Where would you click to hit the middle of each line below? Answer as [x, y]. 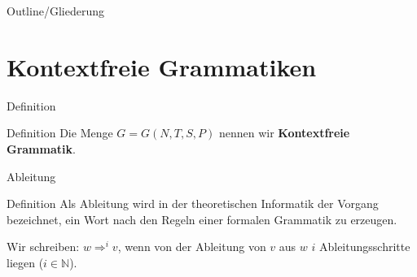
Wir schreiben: [43, 247]
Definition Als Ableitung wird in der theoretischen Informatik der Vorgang [193, 203]
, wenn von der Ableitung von [192, 247]
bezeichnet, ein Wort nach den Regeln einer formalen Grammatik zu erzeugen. [202, 219]
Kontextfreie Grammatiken [162, 66]
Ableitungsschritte [364, 247]
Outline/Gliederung [55, 11]
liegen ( [25, 262]
